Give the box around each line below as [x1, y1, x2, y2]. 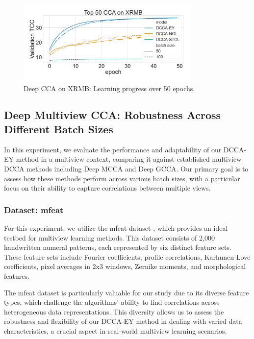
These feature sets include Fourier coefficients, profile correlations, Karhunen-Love [4, 251, 251, 262]
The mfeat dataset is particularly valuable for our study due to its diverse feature [4, 287, 249, 297]
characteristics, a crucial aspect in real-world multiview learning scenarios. [4, 325, 227, 336]
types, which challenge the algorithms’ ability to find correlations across [4, 297, 220, 307]
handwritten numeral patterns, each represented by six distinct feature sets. [4, 242, 231, 252]
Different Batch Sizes [4, 121, 113, 136]
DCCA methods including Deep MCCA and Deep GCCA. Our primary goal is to [4, 163, 249, 173]
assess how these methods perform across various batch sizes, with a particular [4, 173, 240, 183]
